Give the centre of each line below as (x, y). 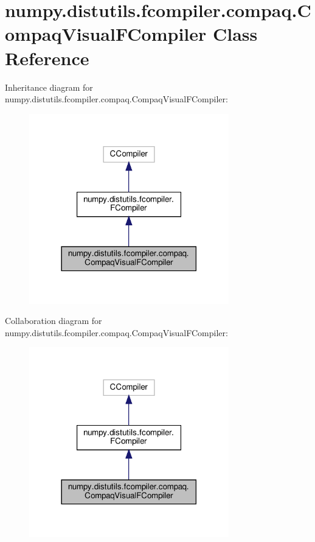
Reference (47, 58)
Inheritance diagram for (49, 87)
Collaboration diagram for (54, 321)
